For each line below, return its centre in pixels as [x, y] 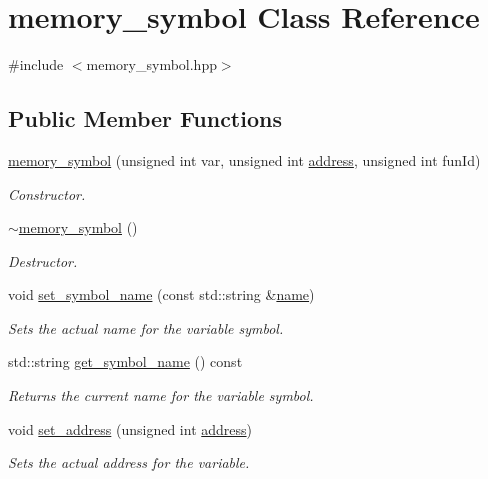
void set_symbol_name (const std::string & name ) [161, 294]
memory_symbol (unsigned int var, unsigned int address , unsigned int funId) [244, 159]
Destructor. [43, 260]
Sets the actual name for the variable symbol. [146, 327]
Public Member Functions [145, 118]
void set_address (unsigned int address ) [130, 428]
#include [36, 64]
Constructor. [47, 193]
